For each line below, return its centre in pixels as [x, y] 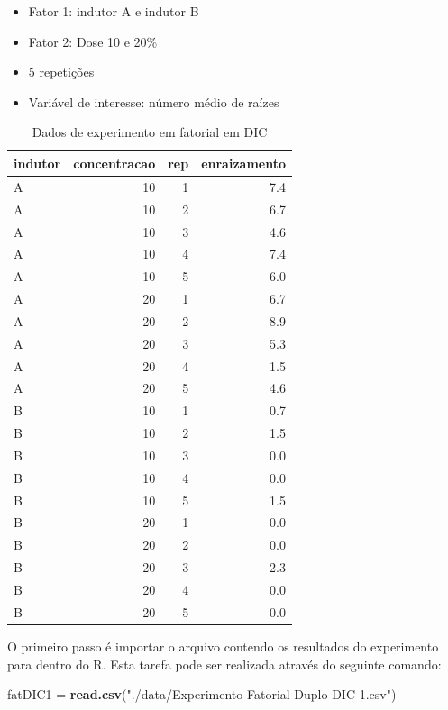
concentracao [114, 163]
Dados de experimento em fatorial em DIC [150, 132]
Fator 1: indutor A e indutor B [114, 11]
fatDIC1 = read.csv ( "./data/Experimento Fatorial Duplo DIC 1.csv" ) [202, 694]
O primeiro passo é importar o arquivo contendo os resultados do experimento [223, 646]
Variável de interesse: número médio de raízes [154, 101]
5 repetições [61, 72]
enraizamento [243, 163]
